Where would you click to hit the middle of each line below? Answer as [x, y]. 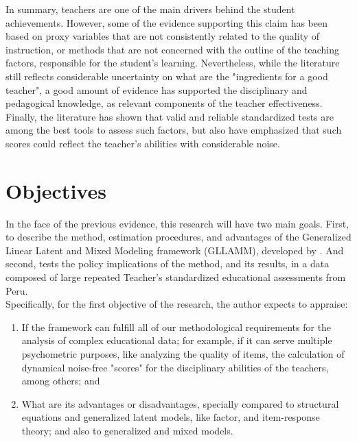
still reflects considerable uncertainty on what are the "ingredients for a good [167, 76]
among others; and [61, 381]
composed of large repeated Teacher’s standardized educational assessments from [176, 277]
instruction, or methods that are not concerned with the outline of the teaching [173, 49]
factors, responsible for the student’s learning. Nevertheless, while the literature [173, 63]
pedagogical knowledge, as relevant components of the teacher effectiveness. [164, 103]
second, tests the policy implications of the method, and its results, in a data [168, 263]
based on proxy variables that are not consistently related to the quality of [163, 36]
